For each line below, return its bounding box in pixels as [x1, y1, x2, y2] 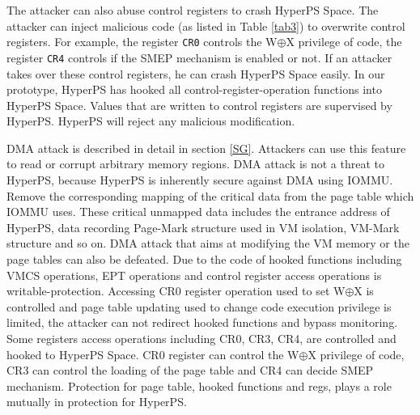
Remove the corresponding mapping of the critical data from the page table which [6, 187, 414, 204]
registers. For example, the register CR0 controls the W [6, 33, 278, 50]
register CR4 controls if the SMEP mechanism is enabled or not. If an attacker [6, 49, 392, 66]
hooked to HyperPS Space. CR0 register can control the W [6, 345, 299, 362]
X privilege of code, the [286, 33, 402, 50]
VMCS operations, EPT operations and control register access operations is [6, 266, 382, 283]
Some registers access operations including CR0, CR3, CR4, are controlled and [6, 330, 397, 346]
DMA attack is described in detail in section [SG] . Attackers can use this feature [6, 139, 406, 156]
